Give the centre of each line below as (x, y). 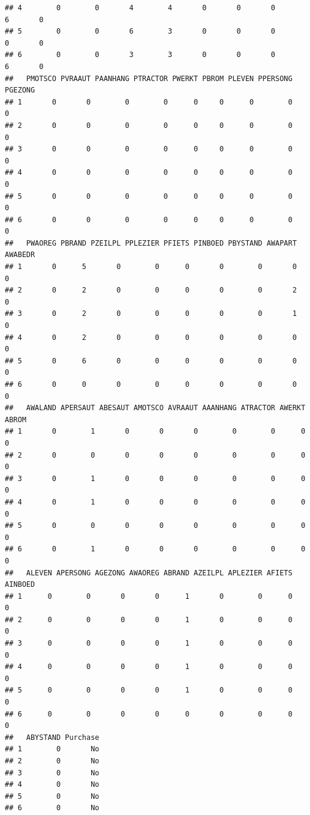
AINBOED (20, 585)
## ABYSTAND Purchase (52, 737)
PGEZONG (20, 90)
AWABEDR (20, 255)
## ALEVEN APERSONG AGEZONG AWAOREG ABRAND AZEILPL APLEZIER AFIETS (149, 573)
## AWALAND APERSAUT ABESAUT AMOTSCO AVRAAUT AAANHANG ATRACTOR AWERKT (155, 408)
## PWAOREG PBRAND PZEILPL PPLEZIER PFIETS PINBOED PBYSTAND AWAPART (151, 243)
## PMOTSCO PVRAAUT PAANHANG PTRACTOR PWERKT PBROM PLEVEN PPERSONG (149, 78)
